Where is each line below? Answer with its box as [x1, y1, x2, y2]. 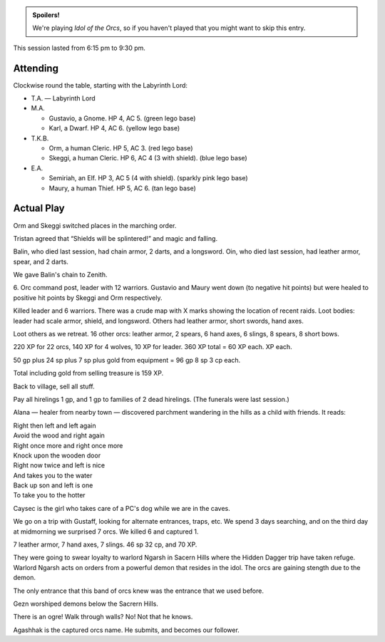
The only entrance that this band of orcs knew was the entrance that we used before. [13, 586, 264, 595]
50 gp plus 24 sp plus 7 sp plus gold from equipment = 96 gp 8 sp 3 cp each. [13, 356, 241, 364]
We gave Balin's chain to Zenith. [13, 271, 108, 279]
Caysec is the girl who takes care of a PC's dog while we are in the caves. [13, 504, 231, 512]
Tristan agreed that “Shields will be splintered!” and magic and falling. [13, 234, 217, 242]
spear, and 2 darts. [13, 257, 69, 266]
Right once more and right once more [13, 441, 123, 450]
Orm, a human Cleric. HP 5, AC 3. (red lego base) [48, 144, 193, 152]
